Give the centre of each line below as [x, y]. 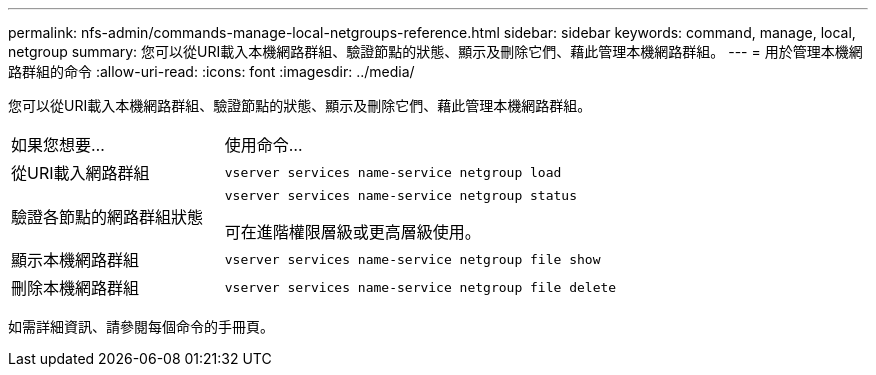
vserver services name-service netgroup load [393, 172]
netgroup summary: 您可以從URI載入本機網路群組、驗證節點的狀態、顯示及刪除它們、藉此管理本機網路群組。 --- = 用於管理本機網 [435, 51]
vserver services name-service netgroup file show [412, 259]
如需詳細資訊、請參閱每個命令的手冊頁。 [141, 326]
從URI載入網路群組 [80, 173]
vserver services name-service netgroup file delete [420, 287]
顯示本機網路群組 [75, 260]
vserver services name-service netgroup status [400, 195]
